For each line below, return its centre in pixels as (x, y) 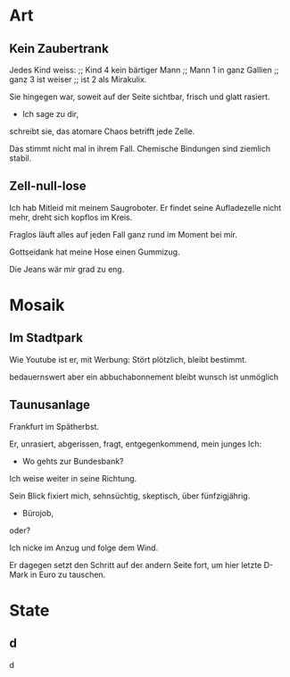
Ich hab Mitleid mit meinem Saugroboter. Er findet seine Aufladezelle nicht (145, 207)
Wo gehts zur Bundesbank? (73, 461)
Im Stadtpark (46, 338)
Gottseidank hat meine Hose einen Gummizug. (95, 252)
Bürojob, (38, 513)
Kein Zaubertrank (59, 49)
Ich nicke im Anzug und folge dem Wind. (84, 547)
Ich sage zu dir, (50, 114)
